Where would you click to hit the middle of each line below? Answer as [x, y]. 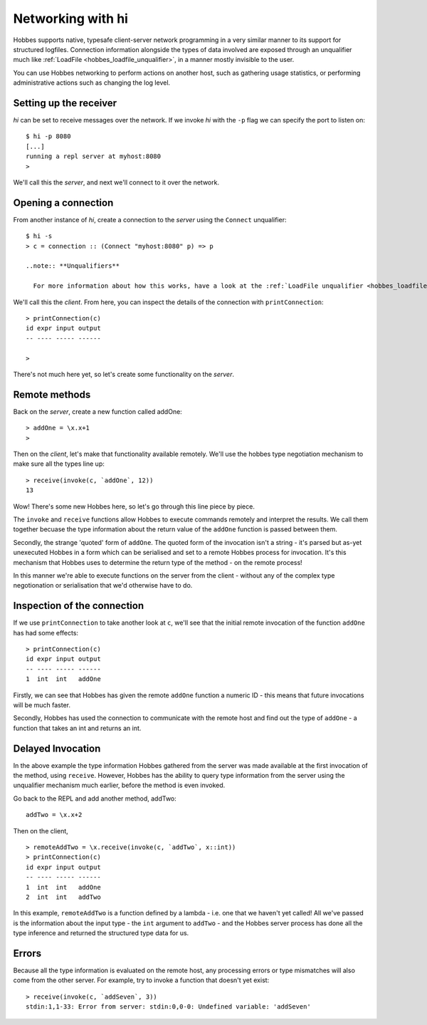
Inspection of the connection [79, 606]
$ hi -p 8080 [48, 136]
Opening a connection [63, 203]
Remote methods [52, 394]
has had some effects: [46, 633]
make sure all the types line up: [59, 464]
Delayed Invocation [57, 748]
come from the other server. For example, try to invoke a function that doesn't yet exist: [141, 980]
